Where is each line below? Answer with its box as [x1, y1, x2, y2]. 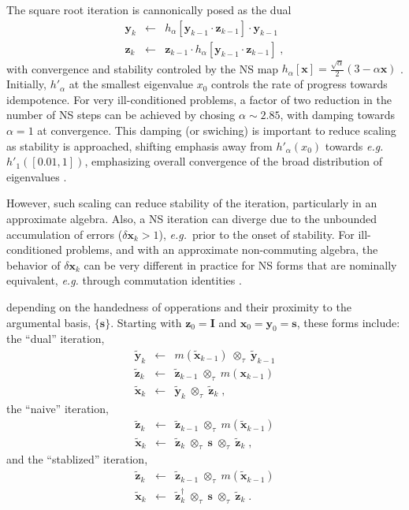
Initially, [6, 76, 46, 92]
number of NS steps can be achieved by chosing [6, 106, 236, 123]
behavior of [6, 256, 61, 273]
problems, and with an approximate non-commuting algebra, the [65, 241, 378, 258]
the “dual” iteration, [6, 330, 105, 347]
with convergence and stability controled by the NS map [6, 60, 279, 76]
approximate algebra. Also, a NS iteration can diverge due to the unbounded [6, 210, 377, 226]
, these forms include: [296, 314, 400, 330]
